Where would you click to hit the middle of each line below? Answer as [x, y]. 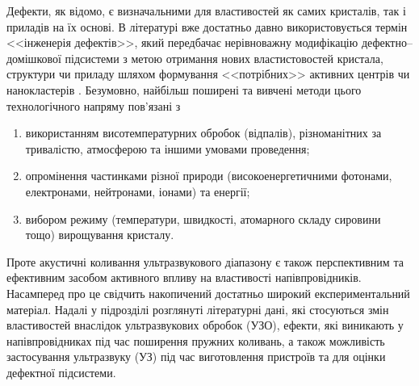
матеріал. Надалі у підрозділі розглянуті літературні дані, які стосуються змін [198, 309]
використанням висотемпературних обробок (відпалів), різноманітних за [203, 133]
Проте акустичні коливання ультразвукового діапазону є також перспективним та [205, 261]
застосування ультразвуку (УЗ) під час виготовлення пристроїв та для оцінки [196, 357]
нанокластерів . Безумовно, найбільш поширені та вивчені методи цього [184, 89]
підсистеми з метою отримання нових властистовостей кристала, [224, 58]
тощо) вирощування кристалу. [100, 235]
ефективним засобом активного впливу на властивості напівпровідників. [184, 277]
